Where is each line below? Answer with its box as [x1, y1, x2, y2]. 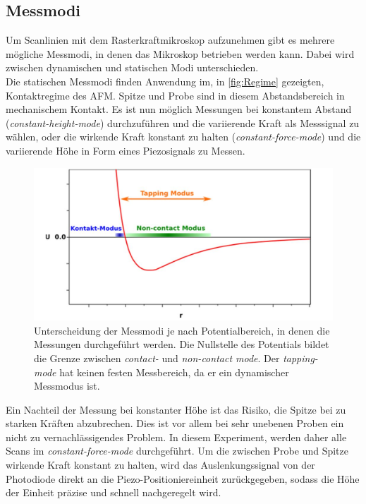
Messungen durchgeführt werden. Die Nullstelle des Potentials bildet [34, 337, 329, 352]
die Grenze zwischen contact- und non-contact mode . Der [34, 350, 280, 365]
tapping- [283, 350, 318, 365]
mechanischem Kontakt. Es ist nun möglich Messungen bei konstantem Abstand [6, 102, 352, 116]
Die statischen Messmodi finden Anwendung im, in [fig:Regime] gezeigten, [6, 73, 324, 88]
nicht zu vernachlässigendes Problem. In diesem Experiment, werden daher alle [6, 429, 347, 444]
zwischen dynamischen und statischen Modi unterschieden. [6, 60, 259, 75]
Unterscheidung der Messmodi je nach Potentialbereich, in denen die [34, 323, 330, 337]
